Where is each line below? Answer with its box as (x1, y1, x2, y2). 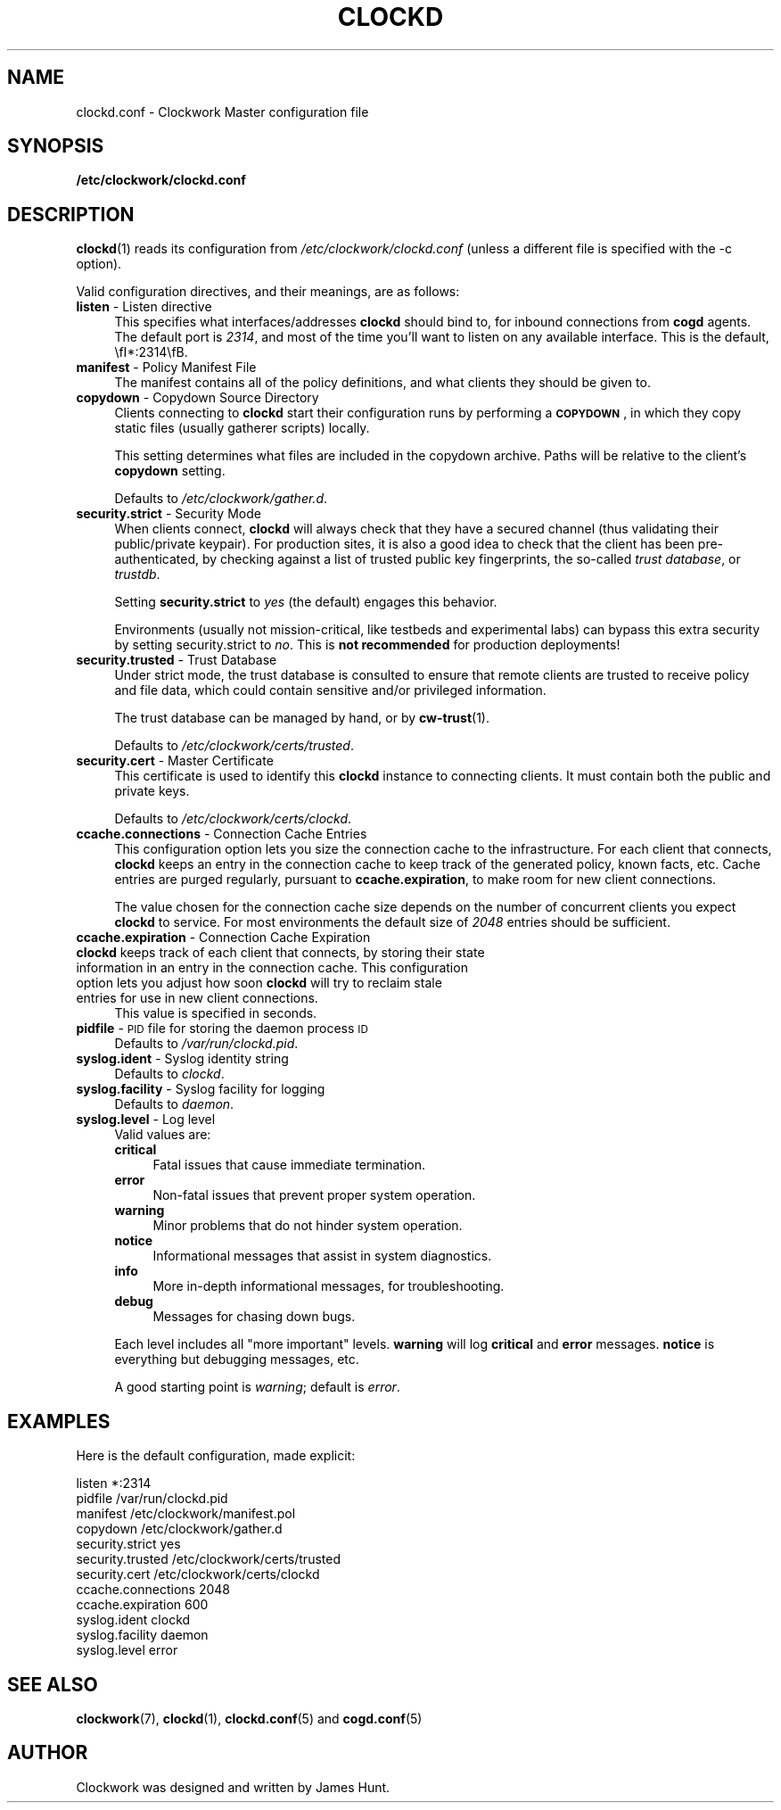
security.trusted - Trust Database (76, 652, 277, 668)
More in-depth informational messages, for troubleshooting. (152, 1278, 505, 1294)
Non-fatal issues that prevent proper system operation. (152, 1187, 476, 1203)
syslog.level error (76, 1642, 178, 1658)
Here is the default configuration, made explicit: (76, 1448, 356, 1464)
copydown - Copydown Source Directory (76, 390, 319, 406)
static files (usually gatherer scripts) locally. (114, 420, 370, 436)
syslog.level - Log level (76, 1112, 216, 1128)
